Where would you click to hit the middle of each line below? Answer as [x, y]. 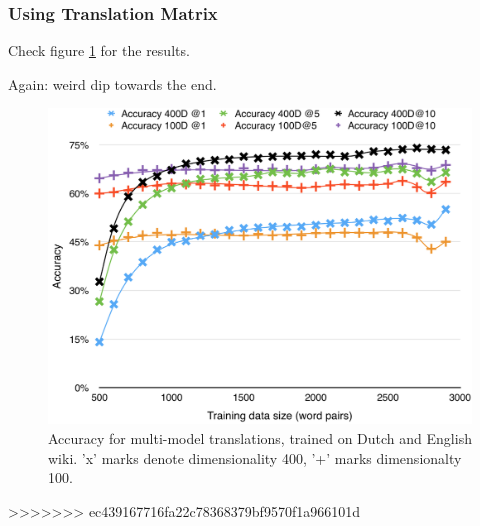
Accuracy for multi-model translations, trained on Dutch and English [260, 437]
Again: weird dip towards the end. [112, 83]
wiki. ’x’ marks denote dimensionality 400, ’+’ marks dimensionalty [255, 457]
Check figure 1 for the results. [99, 50]
